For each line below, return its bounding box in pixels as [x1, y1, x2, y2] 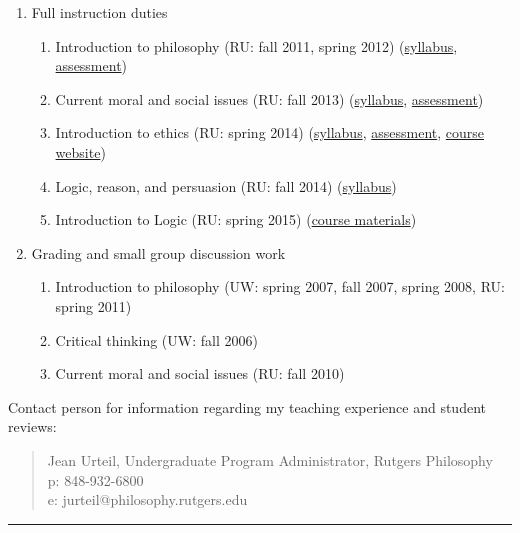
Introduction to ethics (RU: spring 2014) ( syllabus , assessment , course [55, 122, 485, 143]
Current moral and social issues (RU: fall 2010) [55, 363, 345, 384]
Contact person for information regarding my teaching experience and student [8, 396, 486, 417]
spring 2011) [55, 295, 132, 316]
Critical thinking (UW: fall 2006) [55, 329, 258, 350]
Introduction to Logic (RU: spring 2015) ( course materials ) [55, 209, 417, 230]
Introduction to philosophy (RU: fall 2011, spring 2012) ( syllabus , [55, 35, 458, 56]
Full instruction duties [31, 2, 168, 22]
